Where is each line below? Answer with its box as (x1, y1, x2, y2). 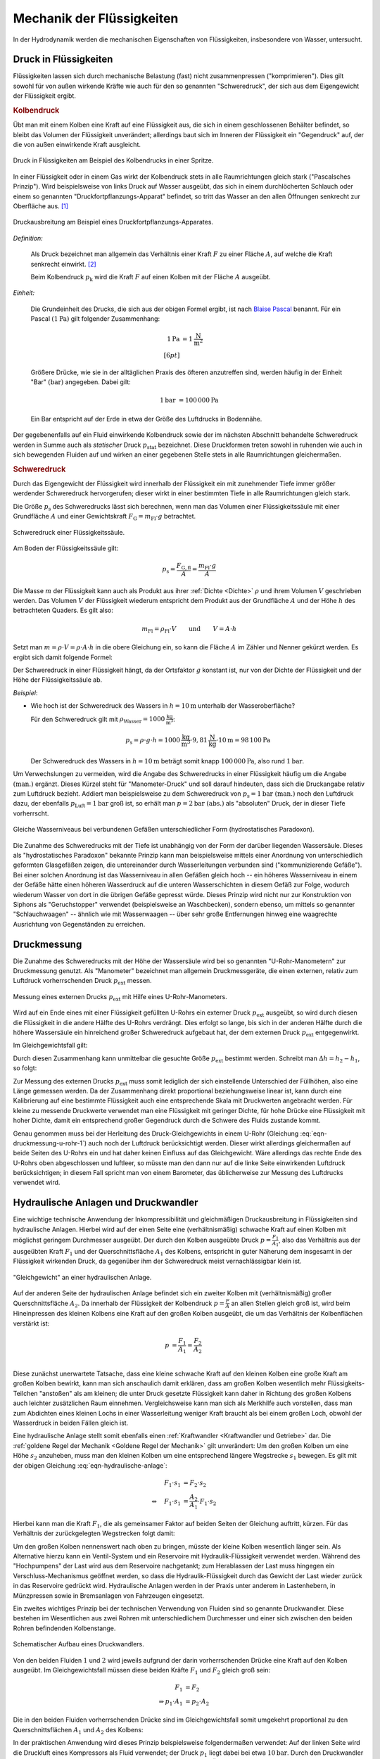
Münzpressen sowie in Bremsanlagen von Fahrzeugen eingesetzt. (13, 1591, 204, 1600)
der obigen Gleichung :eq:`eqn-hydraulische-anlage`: (13, 1461, 168, 1470)
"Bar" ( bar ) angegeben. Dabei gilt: (30, 378, 131, 386)
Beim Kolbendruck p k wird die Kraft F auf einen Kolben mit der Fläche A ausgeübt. (30, 272, 271, 283)
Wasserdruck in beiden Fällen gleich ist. (13, 1418, 129, 1428)
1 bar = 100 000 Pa (159, 396, 219, 405)
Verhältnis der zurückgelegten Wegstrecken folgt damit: (13, 1529, 175, 1537)
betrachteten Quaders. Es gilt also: (13, 606, 114, 615)
